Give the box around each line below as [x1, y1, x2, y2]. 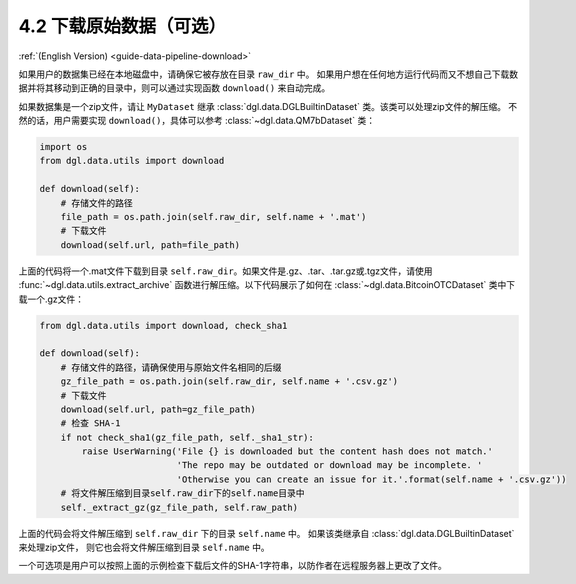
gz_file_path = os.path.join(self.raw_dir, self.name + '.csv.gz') [60, 376, 399, 387]
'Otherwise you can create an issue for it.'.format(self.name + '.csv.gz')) [176, 473, 567, 485]
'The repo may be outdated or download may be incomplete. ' [176, 460, 483, 471]
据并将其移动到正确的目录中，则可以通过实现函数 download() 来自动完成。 [18, 82, 331, 94]
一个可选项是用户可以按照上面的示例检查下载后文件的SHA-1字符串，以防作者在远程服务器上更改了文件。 [18, 560, 447, 572]
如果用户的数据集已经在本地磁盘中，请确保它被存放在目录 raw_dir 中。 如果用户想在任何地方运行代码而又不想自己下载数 [18, 68, 519, 80]
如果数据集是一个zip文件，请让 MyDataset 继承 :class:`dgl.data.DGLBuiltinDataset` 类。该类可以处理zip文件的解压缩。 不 [18, 100, 518, 112]
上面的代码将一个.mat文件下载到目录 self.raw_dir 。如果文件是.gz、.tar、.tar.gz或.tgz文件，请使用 [18, 265, 434, 277]
